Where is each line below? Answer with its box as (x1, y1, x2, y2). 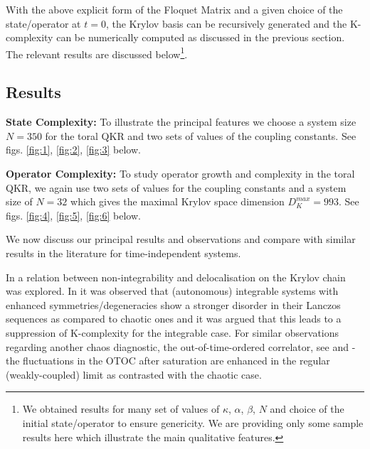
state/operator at (6, 16, 81, 31)
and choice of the (270, 401, 344, 416)
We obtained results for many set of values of (22, 401, 220, 416)
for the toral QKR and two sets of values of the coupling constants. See (45, 128, 356, 143)
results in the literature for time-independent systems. (6, 245, 241, 260)
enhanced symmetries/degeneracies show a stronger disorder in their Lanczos (6, 297, 341, 312)
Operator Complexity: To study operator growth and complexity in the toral (6, 166, 355, 181)
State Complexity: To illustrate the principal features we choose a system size (6, 114, 356, 129)
